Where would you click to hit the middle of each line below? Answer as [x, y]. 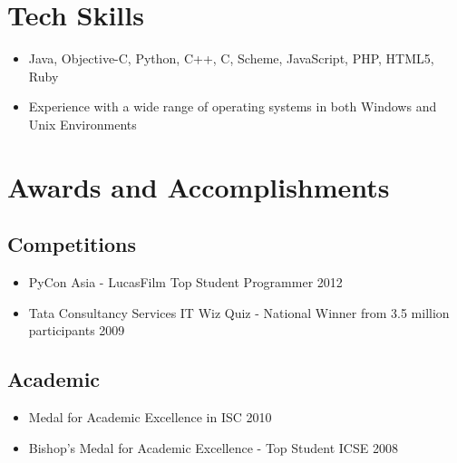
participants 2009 [77, 330]
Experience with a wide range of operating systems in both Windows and [233, 106]
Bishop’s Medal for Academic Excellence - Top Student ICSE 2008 [213, 447]
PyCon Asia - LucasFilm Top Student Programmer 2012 [185, 282]
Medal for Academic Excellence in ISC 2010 [150, 417]
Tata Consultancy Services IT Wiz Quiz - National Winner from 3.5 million [239, 312]
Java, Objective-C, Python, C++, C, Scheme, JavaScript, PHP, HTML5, [231, 58]
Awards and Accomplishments [199, 186]
